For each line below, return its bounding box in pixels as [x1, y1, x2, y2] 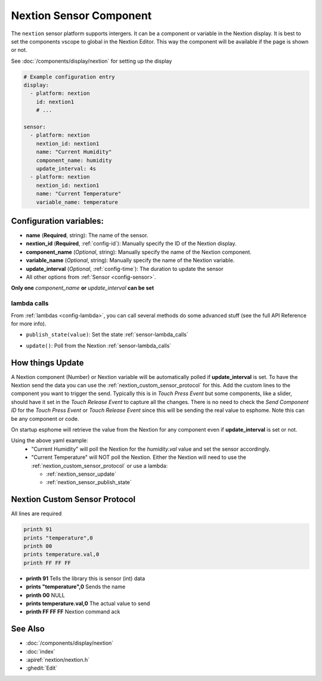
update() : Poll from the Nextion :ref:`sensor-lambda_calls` [26, 342, 172, 349]
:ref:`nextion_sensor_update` [46, 470, 116, 477]
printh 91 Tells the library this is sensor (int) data [26, 575, 145, 582]
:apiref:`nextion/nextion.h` [26, 657, 90, 663]
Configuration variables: [11, 215, 104, 226]
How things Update [11, 358, 84, 368]
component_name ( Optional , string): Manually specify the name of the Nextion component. [26, 248, 252, 255]
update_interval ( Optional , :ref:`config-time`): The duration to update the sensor [26, 265, 224, 272]
